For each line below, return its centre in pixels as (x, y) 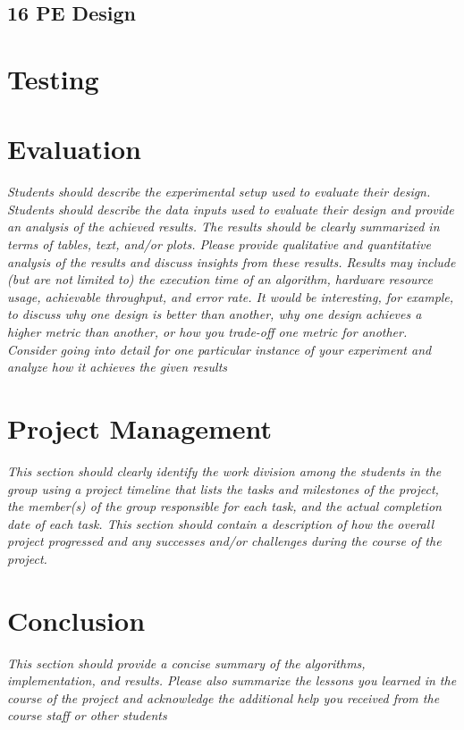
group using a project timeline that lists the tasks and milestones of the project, (223, 488)
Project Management (140, 428)
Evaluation (74, 149)
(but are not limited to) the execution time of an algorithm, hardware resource (220, 279)
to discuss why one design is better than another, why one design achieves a (215, 314)
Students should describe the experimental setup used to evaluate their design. (219, 192)
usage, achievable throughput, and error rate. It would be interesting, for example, (231, 296)
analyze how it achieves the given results (118, 367)
